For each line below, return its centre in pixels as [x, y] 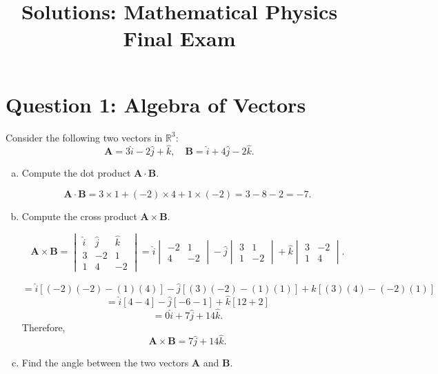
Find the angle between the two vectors [105, 363]
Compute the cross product [79, 216]
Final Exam [179, 38]
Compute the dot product [76, 173]
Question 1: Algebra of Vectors [156, 104]
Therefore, [43, 327]
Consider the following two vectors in [84, 137]
